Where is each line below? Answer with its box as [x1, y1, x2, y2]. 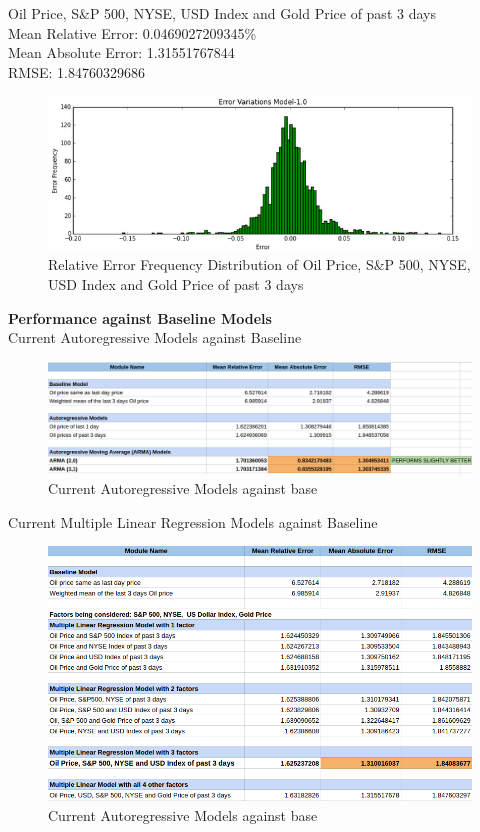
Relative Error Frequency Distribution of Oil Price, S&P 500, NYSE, [48, 254, 471, 275]
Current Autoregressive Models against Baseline [8, 327, 302, 348]
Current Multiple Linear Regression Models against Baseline [8, 511, 378, 532]
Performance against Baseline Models [8, 307, 272, 328]
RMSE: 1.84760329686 [8, 61, 145, 82]
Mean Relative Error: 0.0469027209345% [8, 22, 257, 43]
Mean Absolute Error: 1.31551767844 [8, 42, 235, 63]
